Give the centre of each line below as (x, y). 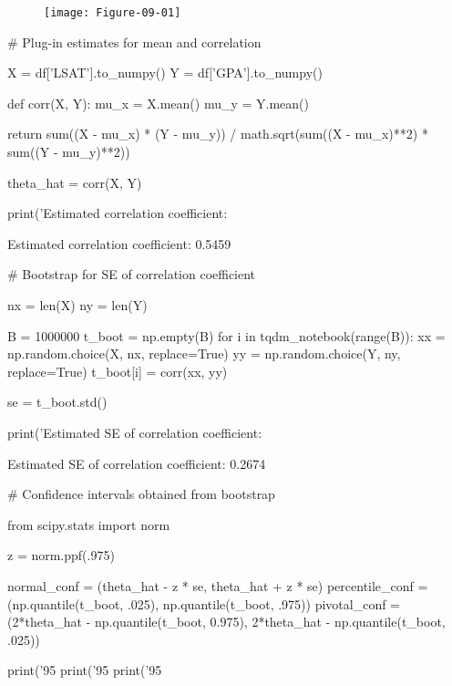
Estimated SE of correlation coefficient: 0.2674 (137, 463)
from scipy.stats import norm (89, 524)
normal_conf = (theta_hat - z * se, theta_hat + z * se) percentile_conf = (218, 585)
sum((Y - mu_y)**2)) (69, 152)
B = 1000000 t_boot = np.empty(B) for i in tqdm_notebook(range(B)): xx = (226, 335)
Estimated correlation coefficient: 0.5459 (119, 243)
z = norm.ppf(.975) (61, 555)
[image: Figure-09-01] (113, 13)
